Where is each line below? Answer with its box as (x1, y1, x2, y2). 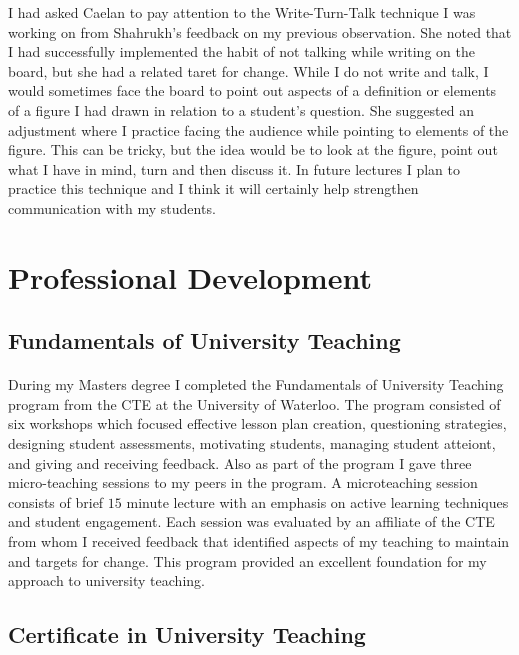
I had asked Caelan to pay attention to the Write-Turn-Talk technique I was (8, 2, 476, 22)
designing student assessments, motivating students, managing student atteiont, (8, 433, 496, 454)
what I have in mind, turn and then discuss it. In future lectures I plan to (8, 158, 460, 179)
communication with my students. (8, 197, 216, 218)
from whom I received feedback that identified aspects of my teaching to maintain (8, 531, 510, 552)
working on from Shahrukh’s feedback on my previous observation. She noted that (8, 21, 512, 42)
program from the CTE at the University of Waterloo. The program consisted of (8, 393, 501, 414)
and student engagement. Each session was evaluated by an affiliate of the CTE (8, 511, 495, 532)
